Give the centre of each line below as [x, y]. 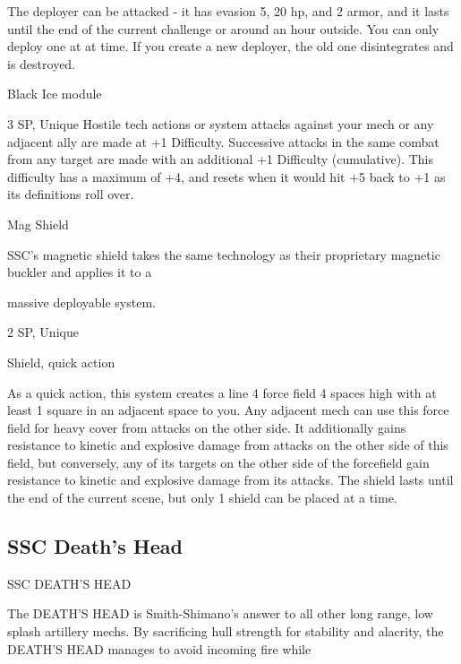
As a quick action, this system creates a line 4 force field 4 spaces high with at [222, 392]
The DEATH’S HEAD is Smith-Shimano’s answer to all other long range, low [220, 613]
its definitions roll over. [71, 194]
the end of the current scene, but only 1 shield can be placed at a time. [202, 498]
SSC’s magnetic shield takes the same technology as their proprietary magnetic [224, 254]
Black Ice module [55, 94]
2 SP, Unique [43, 332]
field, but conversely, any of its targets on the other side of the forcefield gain [218, 462]
